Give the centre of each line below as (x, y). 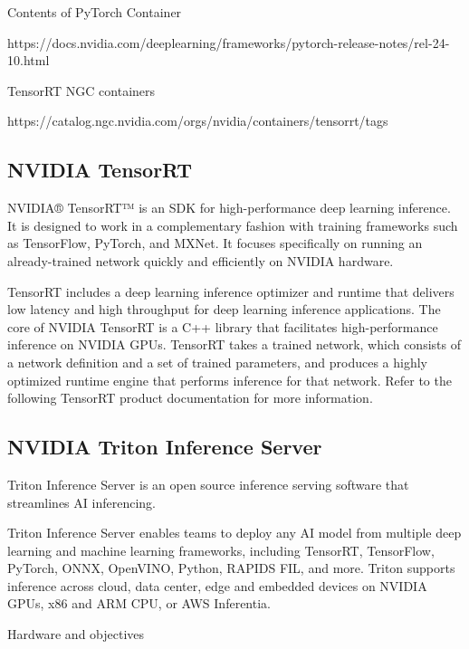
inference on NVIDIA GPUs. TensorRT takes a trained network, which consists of (234, 344)
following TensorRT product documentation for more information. (190, 398)
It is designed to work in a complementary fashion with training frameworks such (233, 225)
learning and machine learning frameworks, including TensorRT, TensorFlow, (221, 550)
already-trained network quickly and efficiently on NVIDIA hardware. (201, 260)
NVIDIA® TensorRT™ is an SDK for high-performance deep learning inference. (229, 208)
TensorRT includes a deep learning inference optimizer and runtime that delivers (231, 291)
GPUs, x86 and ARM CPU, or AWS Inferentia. (139, 603)
